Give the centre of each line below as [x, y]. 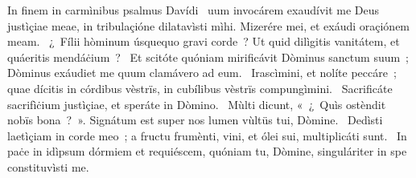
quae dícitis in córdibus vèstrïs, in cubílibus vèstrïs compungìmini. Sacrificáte [200, 88]
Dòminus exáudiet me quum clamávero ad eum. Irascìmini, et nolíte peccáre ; [202, 73]
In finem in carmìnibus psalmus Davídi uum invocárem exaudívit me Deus [194, 10]
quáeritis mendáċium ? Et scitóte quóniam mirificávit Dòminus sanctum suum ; [208, 57]
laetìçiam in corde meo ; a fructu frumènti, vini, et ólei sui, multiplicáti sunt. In [207, 135]
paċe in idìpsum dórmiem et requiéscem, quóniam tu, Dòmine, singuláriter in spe [207, 151]
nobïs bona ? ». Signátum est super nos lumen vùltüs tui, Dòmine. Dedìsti [195, 120]
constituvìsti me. [48, 166]
